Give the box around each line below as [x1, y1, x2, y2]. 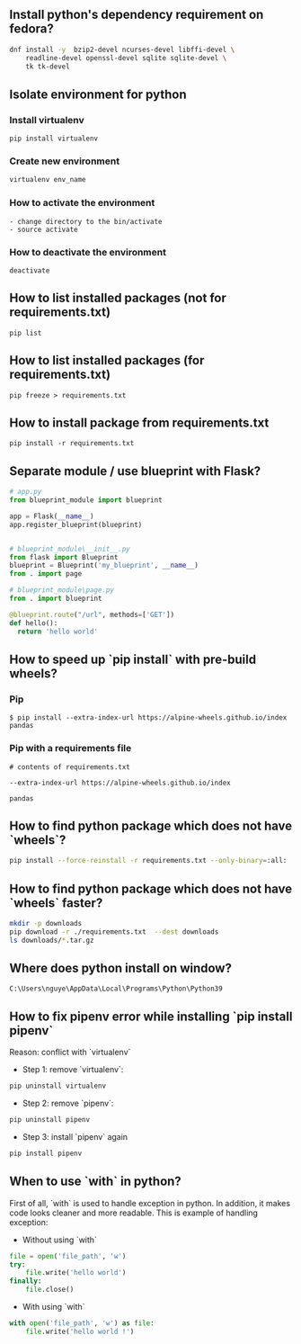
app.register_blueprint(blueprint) [9, 520, 143, 529]
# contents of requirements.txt [9, 762, 130, 772]
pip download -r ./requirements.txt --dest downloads [9, 927, 219, 936]
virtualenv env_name [9, 175, 87, 184]
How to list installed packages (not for [9, 291, 226, 306]
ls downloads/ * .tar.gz [9, 936, 94, 945]
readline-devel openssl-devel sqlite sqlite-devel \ [25, 53, 227, 62]
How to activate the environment [9, 197, 155, 210]
